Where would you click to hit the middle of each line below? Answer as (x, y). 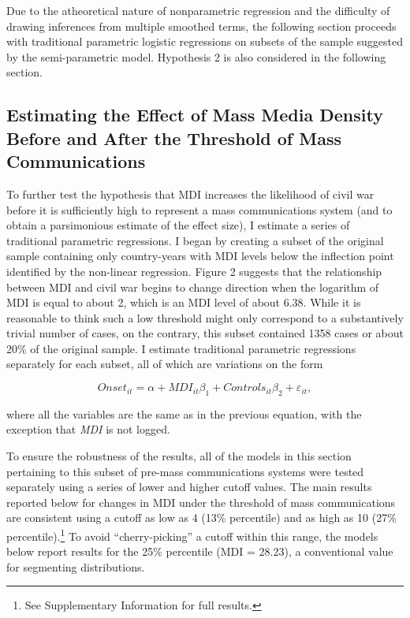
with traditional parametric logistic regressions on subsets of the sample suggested (205, 41)
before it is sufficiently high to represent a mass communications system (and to (199, 209)
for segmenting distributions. (76, 566)
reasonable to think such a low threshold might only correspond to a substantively (205, 317)
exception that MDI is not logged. (88, 429)
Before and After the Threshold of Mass (174, 138)
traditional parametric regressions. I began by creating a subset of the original (195, 240)
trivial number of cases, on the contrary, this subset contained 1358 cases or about (205, 333)
